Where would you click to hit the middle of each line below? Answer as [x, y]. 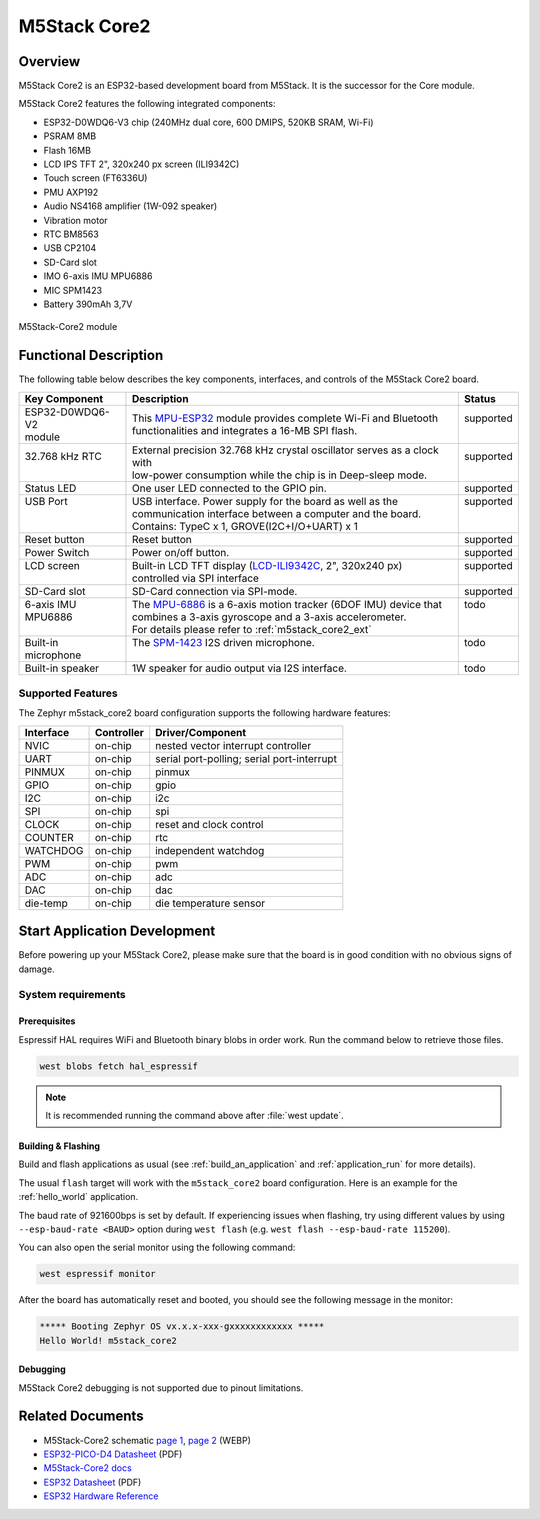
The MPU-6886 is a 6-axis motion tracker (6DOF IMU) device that [286, 604]
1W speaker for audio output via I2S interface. [239, 668]
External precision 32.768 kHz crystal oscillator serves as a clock [285, 450]
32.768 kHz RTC [63, 456]
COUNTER [49, 837]
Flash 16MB [67, 150]
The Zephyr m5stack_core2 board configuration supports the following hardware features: [204, 713]
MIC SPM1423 [73, 290]
